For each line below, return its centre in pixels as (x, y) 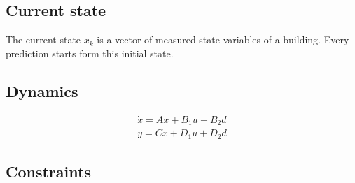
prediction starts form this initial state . (90, 53)
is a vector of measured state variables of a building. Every (223, 39)
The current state (43, 39)
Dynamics (42, 90)
